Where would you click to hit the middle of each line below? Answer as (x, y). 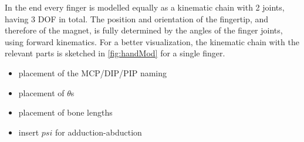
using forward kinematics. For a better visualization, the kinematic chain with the (152, 41)
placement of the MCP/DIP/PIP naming (93, 72)
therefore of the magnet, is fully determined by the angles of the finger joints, (144, 30)
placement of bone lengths (65, 112)
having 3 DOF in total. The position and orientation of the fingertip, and (137, 18)
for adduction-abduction (98, 132)
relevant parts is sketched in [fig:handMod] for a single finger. (115, 53)
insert (29, 132)
